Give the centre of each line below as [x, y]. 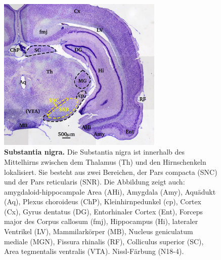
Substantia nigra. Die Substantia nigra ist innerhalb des [95, 152]
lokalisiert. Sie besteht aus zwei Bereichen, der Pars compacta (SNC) [111, 172]
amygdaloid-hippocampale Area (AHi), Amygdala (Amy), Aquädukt [110, 191]
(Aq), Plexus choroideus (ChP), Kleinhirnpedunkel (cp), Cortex [103, 201]
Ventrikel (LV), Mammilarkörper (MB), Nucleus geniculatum [99, 231]
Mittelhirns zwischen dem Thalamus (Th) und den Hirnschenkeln [105, 161]
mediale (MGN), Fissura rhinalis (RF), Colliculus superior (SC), [104, 241]
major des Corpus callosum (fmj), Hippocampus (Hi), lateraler [101, 221]
